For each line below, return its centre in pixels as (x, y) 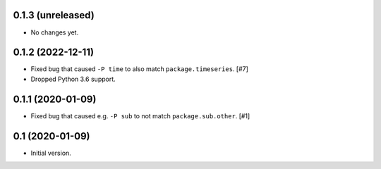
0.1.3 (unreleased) (54, 15)
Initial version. (51, 153)
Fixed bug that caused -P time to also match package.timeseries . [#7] (139, 69)
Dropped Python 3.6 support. (73, 79)
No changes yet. (55, 32)
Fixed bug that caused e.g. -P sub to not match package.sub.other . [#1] (140, 115)
